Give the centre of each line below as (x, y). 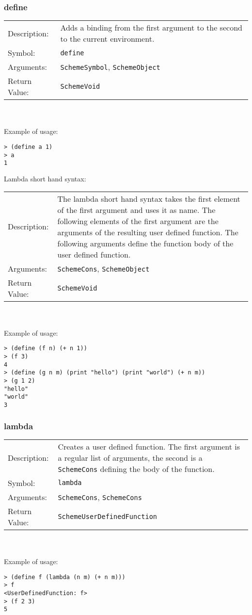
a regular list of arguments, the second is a (130, 457)
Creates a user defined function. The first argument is (149, 446)
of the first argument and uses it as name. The (136, 210)
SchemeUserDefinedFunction (108, 516)
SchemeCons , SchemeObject (103, 268)
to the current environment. (107, 39)
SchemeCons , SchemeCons (100, 497)
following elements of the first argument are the (138, 221)
